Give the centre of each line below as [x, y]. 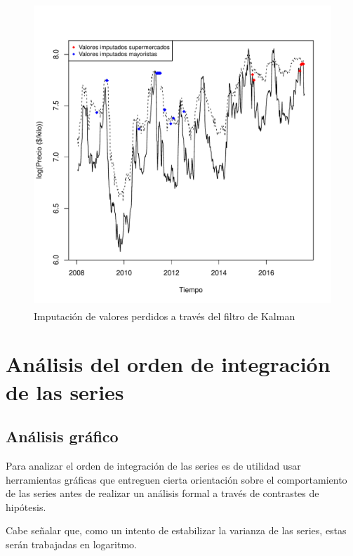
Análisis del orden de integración [168, 364]
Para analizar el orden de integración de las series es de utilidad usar [153, 465]
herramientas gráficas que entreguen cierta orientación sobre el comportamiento [176, 479]
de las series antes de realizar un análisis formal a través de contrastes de [162, 493]
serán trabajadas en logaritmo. [71, 544]
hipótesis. [26, 507]
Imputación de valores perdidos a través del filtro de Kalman [165, 316]
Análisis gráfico [62, 436]
